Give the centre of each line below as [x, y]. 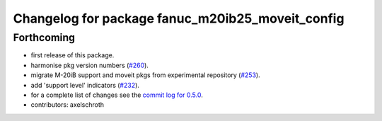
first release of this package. [73, 55]
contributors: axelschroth [68, 105]
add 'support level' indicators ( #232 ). [85, 85]
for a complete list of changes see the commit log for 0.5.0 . [117, 95]
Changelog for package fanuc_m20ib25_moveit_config [179, 18]
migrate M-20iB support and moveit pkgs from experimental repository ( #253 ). [146, 75]
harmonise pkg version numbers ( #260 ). [89, 65]
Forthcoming [44, 38]
